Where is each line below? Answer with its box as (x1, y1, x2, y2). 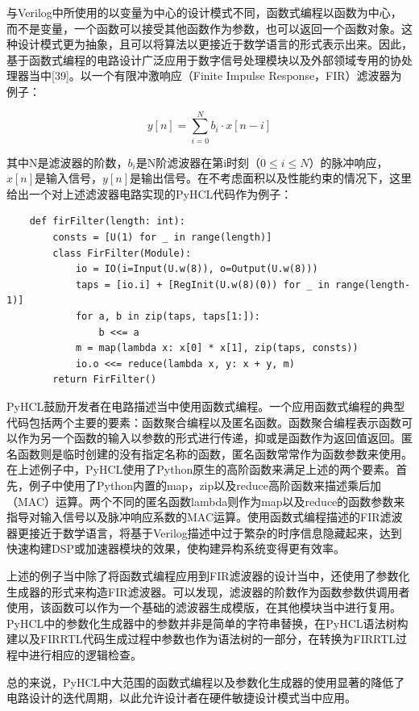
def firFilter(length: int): (29, 215, 185, 228)
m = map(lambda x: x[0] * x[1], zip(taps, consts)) (75, 342, 359, 354)
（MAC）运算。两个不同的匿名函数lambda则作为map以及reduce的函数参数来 (6, 492, 405, 509)
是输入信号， (35, 169, 103, 186)
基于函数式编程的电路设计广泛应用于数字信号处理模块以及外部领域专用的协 (6, 51, 401, 68)
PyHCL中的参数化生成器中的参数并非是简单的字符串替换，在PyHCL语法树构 (6, 614, 409, 631)
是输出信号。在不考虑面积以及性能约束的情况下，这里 (130, 169, 413, 186)
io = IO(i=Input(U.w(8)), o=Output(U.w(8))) (75, 263, 318, 275)
